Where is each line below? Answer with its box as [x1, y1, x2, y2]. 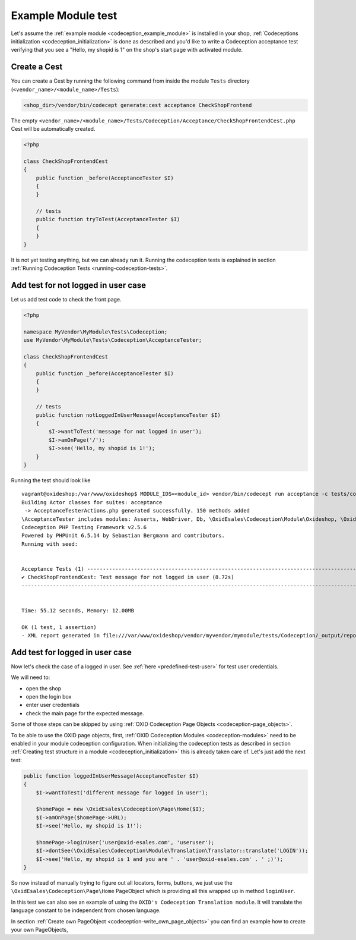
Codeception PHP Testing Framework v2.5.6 [21, 524, 147, 530]
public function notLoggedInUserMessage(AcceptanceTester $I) [36, 411, 221, 419]
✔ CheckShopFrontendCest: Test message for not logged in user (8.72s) [21, 574, 234, 581]
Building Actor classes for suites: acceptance [21, 499, 163, 505]
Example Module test [11, 9, 117, 22]
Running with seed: [21, 540, 78, 547]
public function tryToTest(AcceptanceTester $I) [36, 216, 180, 223]
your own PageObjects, [11, 926, 68, 933]
